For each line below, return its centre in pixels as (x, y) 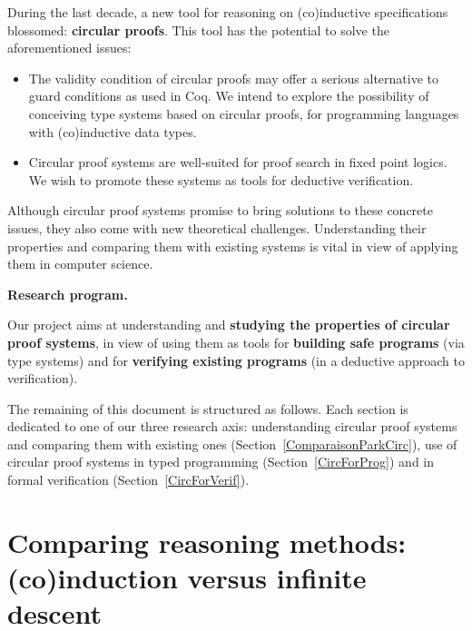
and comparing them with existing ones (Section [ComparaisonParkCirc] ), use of (232, 444)
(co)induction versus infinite (187, 578)
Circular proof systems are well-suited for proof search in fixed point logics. (238, 162)
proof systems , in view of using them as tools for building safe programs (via (236, 342)
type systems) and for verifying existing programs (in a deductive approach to (236, 360)
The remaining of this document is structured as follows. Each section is (208, 408)
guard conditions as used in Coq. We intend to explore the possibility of (229, 96)
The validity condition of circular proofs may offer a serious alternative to (233, 78)
